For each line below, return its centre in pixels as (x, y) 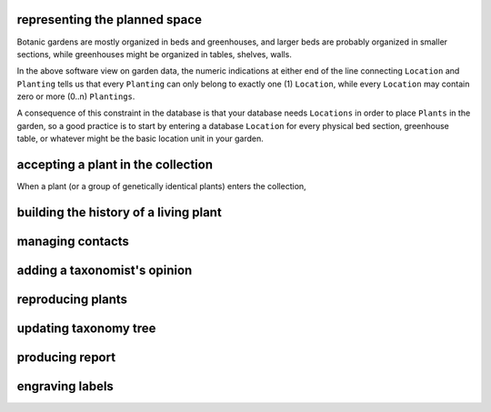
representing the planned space (109, 20)
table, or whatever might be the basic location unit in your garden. (140, 139)
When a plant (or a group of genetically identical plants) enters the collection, (161, 186)
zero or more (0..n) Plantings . (76, 96)
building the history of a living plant (119, 212)
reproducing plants (72, 300)
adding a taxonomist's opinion (105, 270)
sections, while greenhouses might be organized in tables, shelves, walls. (155, 54)
